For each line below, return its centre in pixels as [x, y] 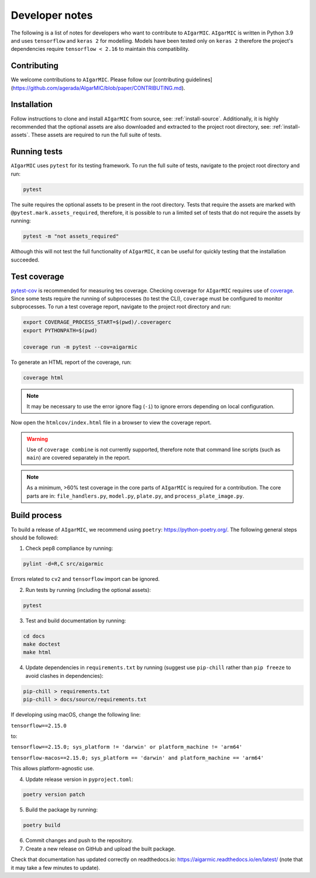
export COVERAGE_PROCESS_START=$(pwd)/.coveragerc [97, 322]
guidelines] [199, 80]
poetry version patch [54, 795]
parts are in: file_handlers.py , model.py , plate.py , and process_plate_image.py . [135, 496]
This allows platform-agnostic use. [53, 769]
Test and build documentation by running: [76, 621]
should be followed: [35, 538]
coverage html [43, 378]
